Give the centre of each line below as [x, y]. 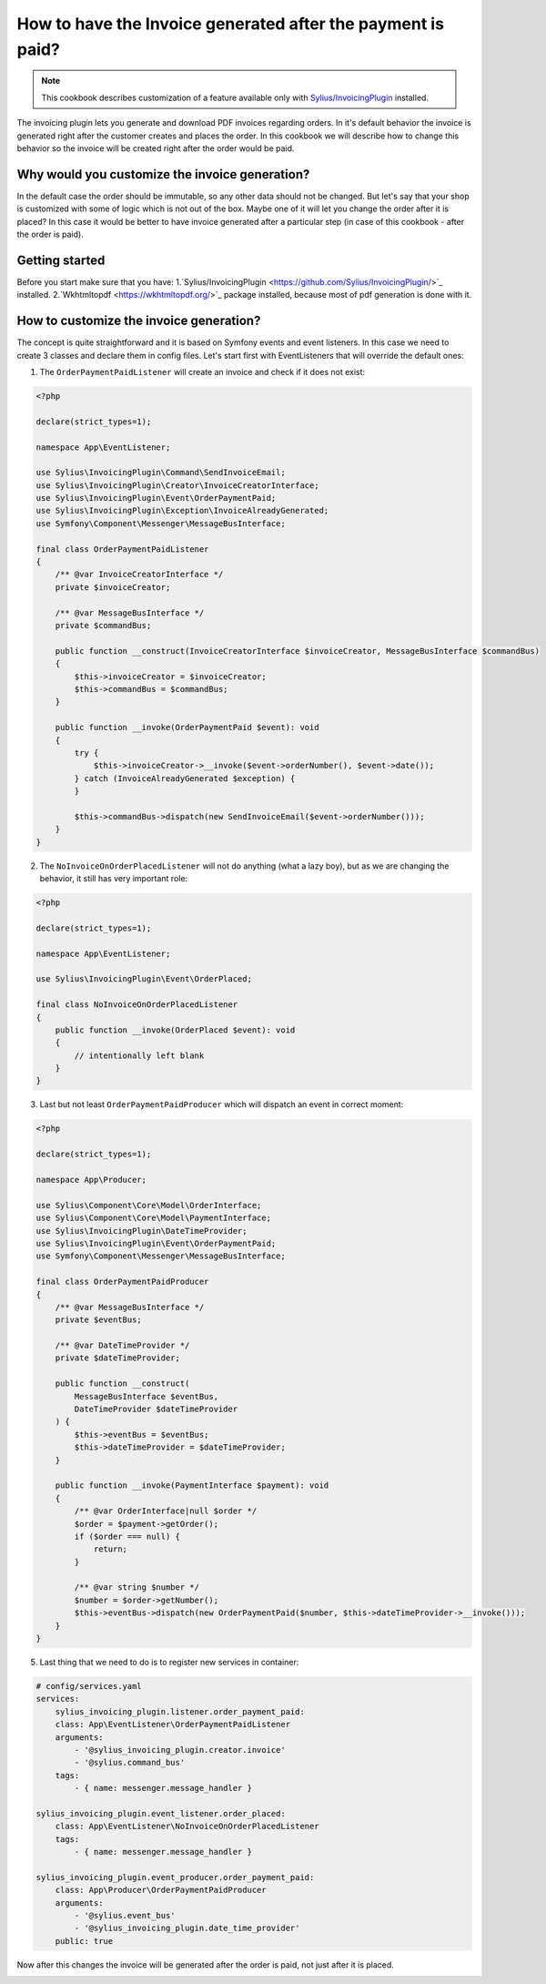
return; [110, 1549]
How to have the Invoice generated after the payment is [231, 24]
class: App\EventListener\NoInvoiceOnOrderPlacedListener [187, 1826]
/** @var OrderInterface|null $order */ [166, 1511]
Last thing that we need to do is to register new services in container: [169, 1663]
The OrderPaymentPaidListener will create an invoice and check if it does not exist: [202, 371]
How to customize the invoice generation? [139, 321]
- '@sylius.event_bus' [125, 1916]
